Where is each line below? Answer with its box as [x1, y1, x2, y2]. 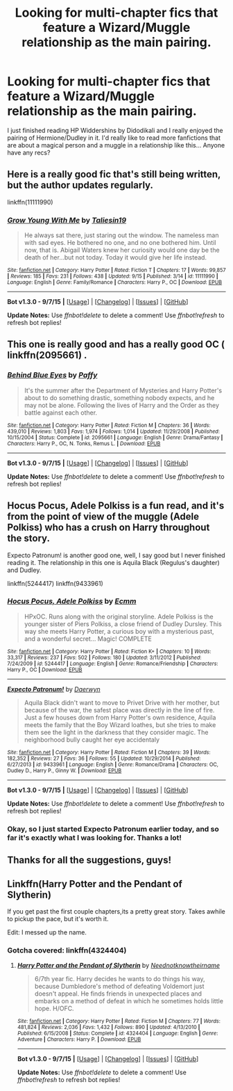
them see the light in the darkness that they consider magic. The [24, 728, 209, 736]
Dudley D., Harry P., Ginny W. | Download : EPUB [7, 767, 122, 774]
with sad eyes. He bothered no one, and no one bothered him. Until [24, 239, 216, 247]
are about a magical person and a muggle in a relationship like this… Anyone [7, 141, 225, 149]
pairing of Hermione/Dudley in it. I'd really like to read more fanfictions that [7, 134, 221, 142]
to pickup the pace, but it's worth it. [7, 914, 109, 923]
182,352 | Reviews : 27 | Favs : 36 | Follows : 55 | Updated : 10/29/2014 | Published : [7, 755, 201, 762]
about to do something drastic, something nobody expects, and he [24, 393, 215, 401]
